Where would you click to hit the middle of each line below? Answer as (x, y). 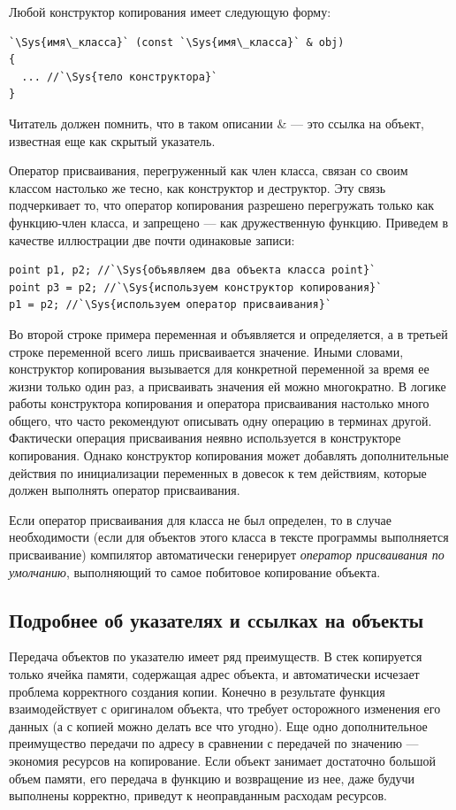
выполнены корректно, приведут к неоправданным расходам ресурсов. (198, 795)
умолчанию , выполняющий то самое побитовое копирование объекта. (195, 571)
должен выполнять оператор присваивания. (125, 490)
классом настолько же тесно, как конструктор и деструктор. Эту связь (198, 187)
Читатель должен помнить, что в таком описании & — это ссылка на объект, (217, 123)
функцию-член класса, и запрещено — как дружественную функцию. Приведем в (229, 222)
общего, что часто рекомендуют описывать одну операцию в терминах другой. (220, 420)
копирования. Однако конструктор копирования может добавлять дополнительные (229, 455)
